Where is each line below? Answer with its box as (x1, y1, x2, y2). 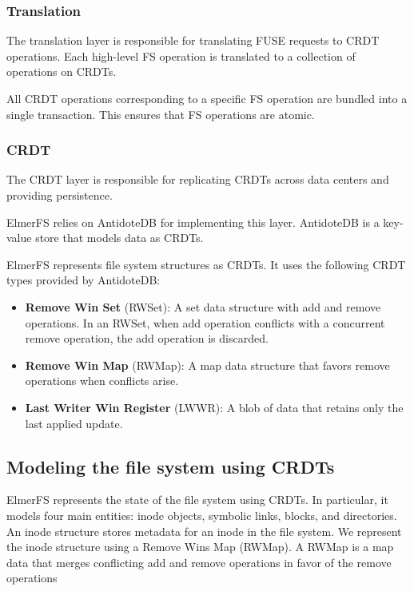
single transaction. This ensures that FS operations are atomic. (6, 105, 315, 122)
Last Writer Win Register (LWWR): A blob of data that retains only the (25, 399, 404, 415)
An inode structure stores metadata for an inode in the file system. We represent (6, 522, 402, 539)
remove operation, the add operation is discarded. (25, 330, 269, 347)
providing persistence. (6, 187, 113, 203)
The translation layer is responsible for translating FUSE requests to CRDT (6, 32, 380, 49)
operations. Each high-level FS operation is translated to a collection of (6, 47, 356, 64)
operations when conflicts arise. (25, 372, 179, 389)
